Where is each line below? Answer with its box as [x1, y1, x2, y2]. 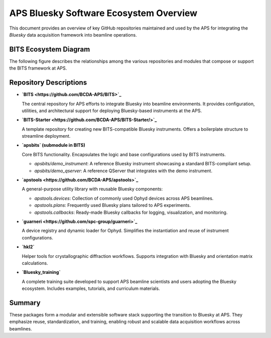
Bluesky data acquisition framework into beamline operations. [9, 32, 138, 38]
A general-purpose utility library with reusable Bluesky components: [22, 186, 163, 192]
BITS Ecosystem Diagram [9, 45, 90, 54]
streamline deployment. [22, 133, 71, 139]
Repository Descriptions [9, 78, 87, 87]
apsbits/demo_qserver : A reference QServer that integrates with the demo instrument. [34, 168, 213, 174]
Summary [9, 298, 41, 307]
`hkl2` [22, 244, 35, 250]
